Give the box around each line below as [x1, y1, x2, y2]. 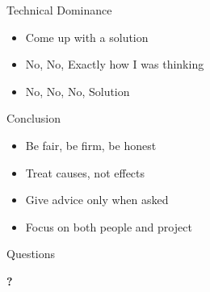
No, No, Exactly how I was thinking [25, 56, 204, 73]
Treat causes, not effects [25, 164, 145, 181]
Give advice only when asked [25, 191, 169, 208]
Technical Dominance [6, 2, 112, 18]
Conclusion [6, 110, 61, 127]
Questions [6, 245, 56, 262]
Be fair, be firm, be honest [25, 136, 157, 153]
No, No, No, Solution [25, 82, 130, 99]
